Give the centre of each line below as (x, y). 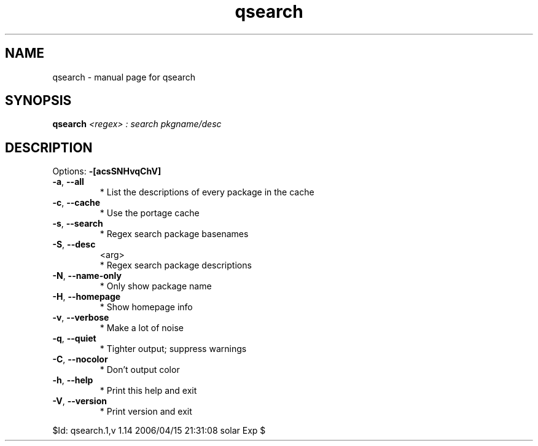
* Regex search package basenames (174, 234)
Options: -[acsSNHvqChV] (107, 171)
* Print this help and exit (148, 391)
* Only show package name (156, 286)
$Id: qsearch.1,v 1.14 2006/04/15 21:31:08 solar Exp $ (159, 431)
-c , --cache (76, 203)
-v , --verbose (81, 318)
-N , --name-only (87, 276)
